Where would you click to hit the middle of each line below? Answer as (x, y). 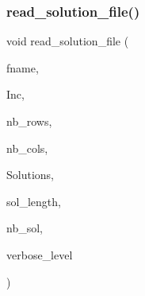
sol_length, (34, 201)
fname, (23, 67)
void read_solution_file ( (68, 41)
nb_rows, (29, 121)
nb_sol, (25, 228)
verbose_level (40, 254)
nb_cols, (27, 148)
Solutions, (30, 175)
